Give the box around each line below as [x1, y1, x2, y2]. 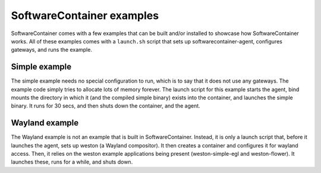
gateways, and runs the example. [11, 46, 92, 54]
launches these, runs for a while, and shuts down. [11, 158, 133, 166]
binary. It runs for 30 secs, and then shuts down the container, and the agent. [11, 102, 200, 109]
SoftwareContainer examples [11, 9, 159, 22]
